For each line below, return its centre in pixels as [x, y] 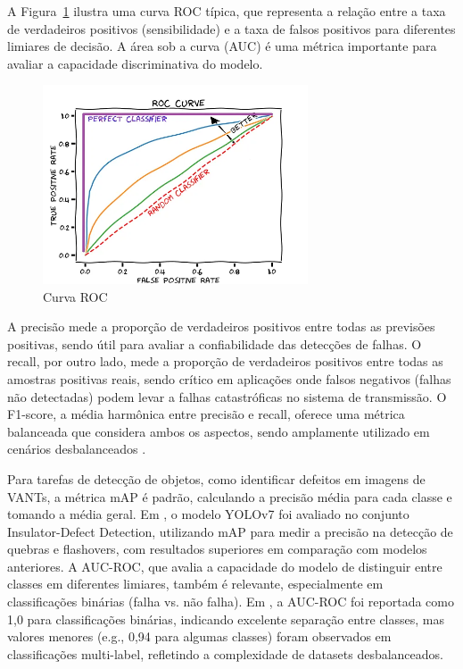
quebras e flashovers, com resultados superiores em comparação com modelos [217, 549]
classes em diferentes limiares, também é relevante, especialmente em [195, 584]
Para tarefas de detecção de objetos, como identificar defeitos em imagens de [216, 478]
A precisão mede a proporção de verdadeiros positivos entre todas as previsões [221, 326]
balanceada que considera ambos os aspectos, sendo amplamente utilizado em [219, 431]
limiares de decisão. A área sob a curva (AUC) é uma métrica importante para [222, 46]
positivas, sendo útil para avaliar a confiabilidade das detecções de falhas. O [215, 343]
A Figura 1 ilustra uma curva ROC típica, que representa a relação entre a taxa [227, 11]
